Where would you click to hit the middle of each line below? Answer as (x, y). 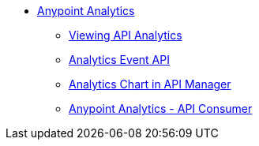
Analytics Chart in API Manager (150, 84)
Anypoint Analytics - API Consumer (161, 109)
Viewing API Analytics (126, 35)
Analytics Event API (119, 60)
